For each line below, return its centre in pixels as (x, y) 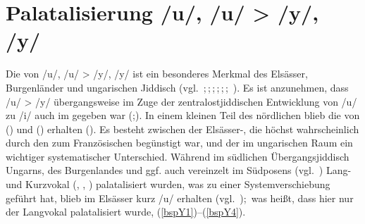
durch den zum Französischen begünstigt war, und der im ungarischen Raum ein (179, 143)
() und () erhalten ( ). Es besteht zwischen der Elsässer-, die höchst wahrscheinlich (182, 129)
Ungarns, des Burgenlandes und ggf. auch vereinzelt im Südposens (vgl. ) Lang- (179, 170)
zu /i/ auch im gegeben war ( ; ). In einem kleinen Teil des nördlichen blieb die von (183, 115)
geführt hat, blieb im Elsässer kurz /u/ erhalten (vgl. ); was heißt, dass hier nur (180, 198)
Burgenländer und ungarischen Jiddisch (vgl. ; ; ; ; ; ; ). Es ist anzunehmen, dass (177, 87)
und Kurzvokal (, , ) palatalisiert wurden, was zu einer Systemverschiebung (168, 184)
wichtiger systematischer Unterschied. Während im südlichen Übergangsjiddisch (178, 156)
